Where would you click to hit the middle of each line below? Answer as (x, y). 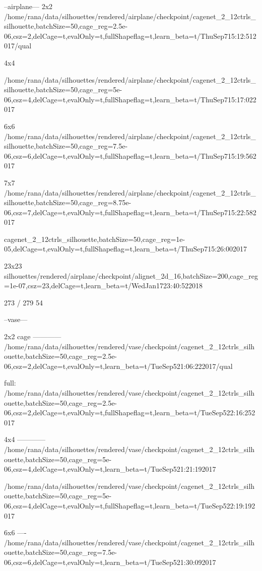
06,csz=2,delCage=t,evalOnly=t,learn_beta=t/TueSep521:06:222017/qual (118, 366)
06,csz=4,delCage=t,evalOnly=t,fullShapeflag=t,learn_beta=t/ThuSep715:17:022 (130, 99)
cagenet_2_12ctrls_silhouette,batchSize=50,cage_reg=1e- (95, 239)
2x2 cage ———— (33, 336)
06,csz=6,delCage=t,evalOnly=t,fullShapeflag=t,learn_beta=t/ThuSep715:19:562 (130, 155)
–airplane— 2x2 (28, 6)
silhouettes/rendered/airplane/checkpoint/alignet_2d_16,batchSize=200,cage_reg (131, 275)
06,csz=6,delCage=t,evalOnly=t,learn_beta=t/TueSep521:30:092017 (110, 562)
